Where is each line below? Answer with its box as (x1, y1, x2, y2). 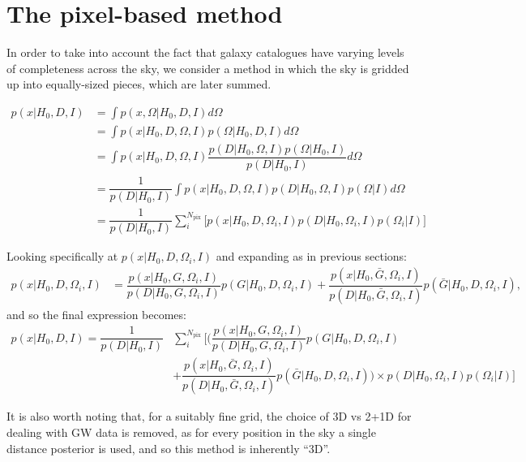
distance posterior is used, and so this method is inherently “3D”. (6, 439, 331, 456)
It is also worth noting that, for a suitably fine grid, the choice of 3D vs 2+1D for (6, 408, 412, 425)
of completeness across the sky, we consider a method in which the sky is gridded (6, 59, 409, 76)
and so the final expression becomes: (6, 305, 186, 322)
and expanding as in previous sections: (216, 248, 407, 265)
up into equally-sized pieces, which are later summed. (6, 76, 272, 93)
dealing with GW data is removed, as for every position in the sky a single (6, 423, 376, 440)
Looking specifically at (6, 248, 118, 265)
